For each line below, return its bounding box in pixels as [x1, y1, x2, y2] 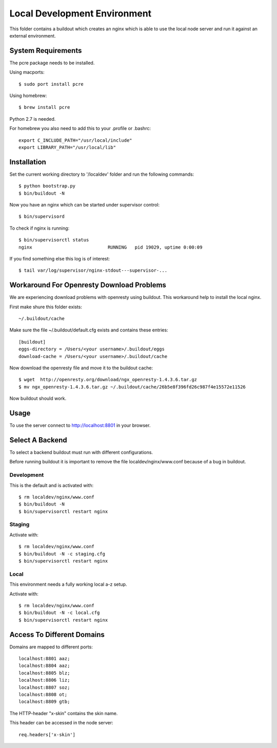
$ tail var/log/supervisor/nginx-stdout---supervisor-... [18, 268, 168, 273]
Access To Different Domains [9, 630, 105, 639]
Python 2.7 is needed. [9, 116, 56, 122]
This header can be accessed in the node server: [9, 720, 113, 726]
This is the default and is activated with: [9, 482, 94, 488]
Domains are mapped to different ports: [9, 644, 93, 650]
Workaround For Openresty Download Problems [9, 280, 167, 290]
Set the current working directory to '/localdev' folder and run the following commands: [9, 171, 194, 177]
